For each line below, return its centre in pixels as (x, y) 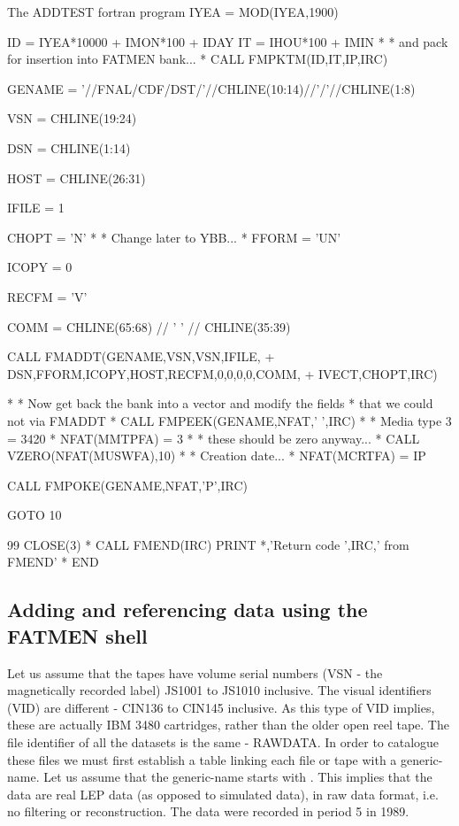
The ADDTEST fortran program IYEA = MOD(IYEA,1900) (173, 12)
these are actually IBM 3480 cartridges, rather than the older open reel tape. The (228, 725)
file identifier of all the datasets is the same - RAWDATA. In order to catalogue (223, 742)
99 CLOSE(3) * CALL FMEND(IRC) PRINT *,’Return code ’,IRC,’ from (208, 544)
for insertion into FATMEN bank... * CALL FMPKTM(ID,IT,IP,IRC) (198, 59)
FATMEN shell (77, 635)
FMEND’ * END (53, 562)
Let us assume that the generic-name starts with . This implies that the (238, 777)
